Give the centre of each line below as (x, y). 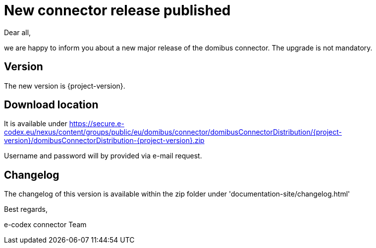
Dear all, (18, 32)
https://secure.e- (97, 124)
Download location (51, 105)
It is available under (36, 124)
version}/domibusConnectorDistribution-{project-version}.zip (104, 141)
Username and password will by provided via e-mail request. (103, 156)
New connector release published (117, 10)
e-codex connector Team (45, 225)
